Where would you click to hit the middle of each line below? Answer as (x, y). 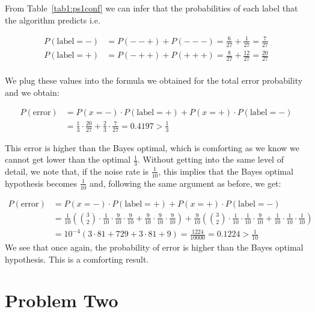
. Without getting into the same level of (210, 159)
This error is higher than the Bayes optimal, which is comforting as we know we (152, 147)
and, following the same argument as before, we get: (185, 183)
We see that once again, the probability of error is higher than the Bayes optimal (154, 247)
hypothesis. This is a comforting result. (77, 259)
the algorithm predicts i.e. (53, 20)
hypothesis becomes (41, 183)
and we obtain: (32, 92)
